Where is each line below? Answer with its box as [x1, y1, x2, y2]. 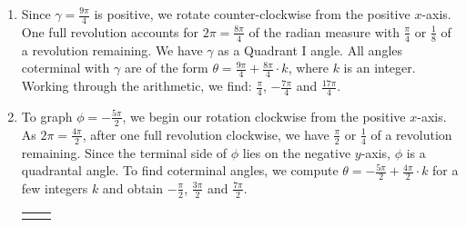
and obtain [102, 178, 164, 197]
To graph [21, 106, 73, 125]
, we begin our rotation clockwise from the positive [122, 106, 406, 125]
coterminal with [21, 58, 110, 77]
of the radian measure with [248, 22, 400, 41]
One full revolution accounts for [21, 22, 199, 41]
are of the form [124, 58, 208, 77]
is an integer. [343, 58, 416, 77]
